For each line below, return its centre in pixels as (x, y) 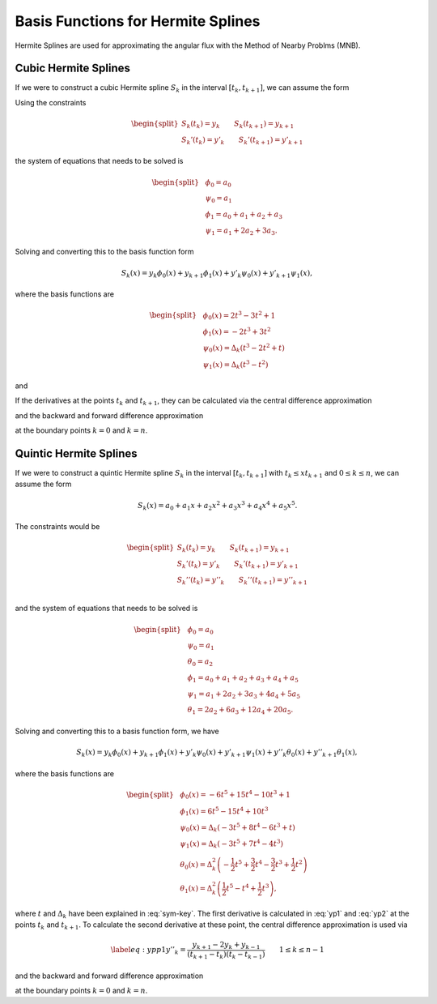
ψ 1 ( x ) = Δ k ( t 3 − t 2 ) (235, 365)
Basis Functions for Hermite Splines (138, 21)
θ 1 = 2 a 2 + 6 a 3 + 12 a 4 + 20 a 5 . (240, 711)
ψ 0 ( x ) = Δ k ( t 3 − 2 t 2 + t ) (244, 348)
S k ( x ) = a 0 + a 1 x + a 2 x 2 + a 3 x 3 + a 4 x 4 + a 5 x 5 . (218, 506)
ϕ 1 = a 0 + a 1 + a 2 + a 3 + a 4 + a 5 (243, 678)
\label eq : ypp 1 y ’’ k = (148, 951)
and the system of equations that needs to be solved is (106, 609)
